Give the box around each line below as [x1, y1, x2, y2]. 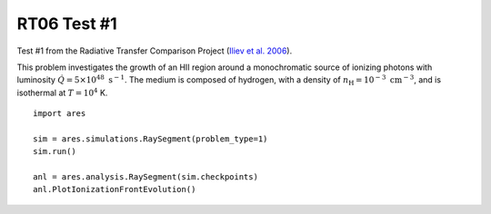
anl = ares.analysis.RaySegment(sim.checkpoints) [33, 172, 259, 182]
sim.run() [33, 146, 76, 157]
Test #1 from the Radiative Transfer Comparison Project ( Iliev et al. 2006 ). [16, 45, 293, 56]
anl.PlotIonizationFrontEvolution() [33, 184, 196, 195]
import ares [33, 109, 86, 119]
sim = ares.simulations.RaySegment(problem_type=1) [33, 133, 268, 144]
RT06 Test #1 [16, 14, 117, 34]
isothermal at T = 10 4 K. [16, 86, 108, 98]
